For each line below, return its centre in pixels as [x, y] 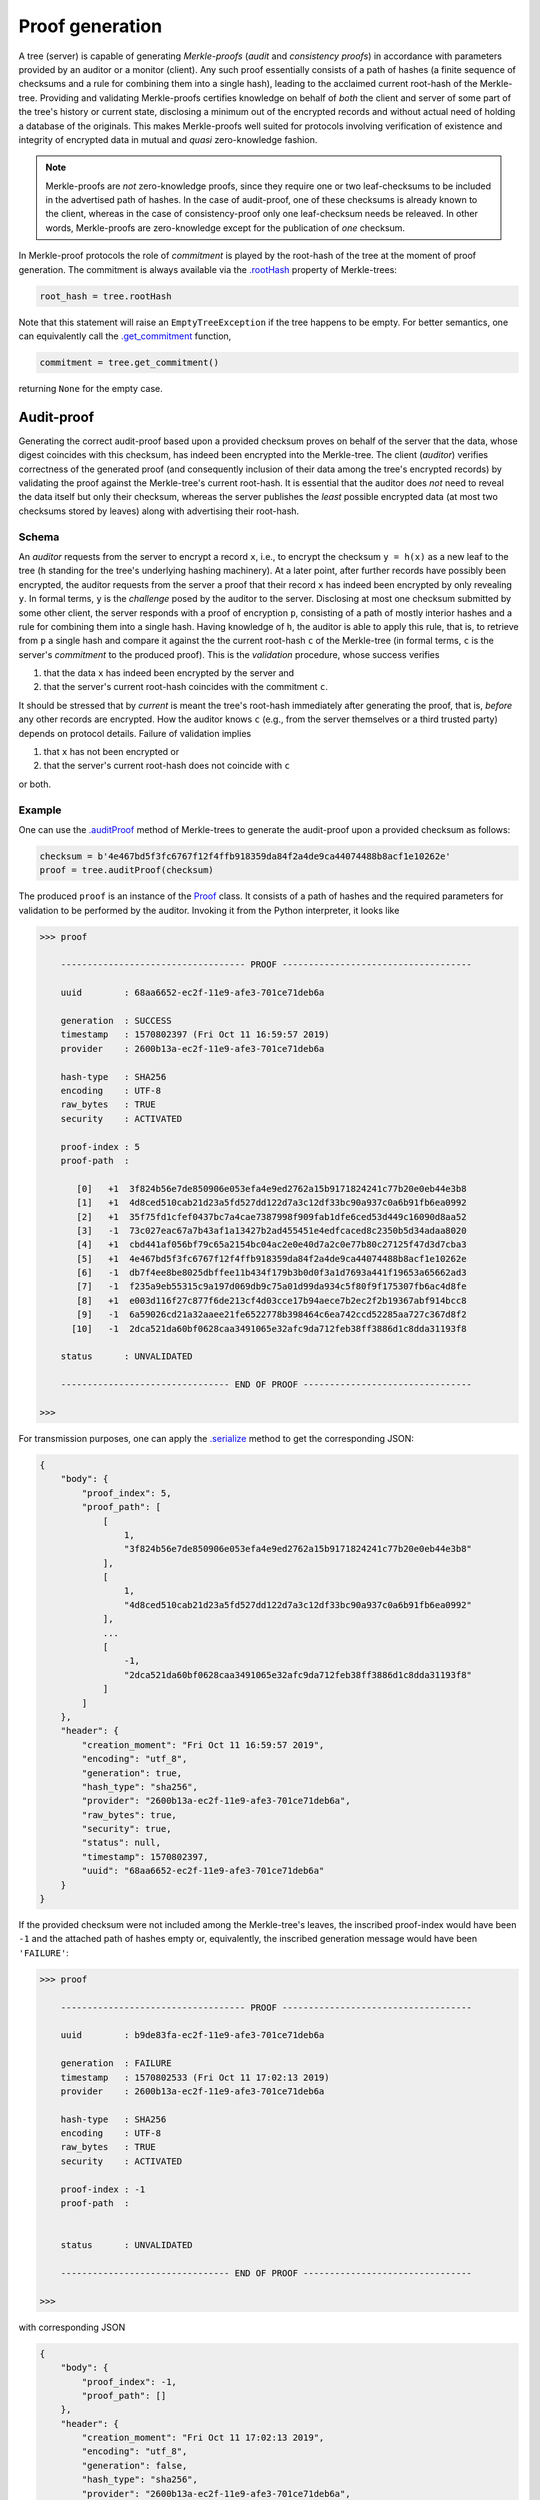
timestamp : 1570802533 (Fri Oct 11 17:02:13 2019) [195, 2077]
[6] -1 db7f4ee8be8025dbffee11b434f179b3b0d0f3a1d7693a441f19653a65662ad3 [271, 1273]
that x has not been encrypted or [111, 752]
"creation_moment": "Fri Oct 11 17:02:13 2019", [203, 2438]
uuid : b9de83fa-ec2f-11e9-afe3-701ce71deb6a [192, 2035]
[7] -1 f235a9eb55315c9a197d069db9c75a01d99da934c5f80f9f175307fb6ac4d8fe [271, 1286]
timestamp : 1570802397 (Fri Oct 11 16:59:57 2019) [195, 1034]
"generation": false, [134, 2465]
